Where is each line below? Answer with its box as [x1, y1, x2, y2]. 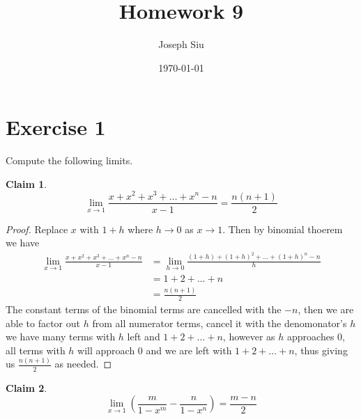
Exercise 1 [6, 113, 106, 141]
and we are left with [146, 342, 232, 357]
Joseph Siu [158, 37, 204, 52]
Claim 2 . [6, 380, 47, 395]
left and [127, 329, 160, 344]
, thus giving [294, 342, 348, 357]
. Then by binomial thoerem [222, 221, 343, 236]
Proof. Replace [6, 221, 68, 236]
